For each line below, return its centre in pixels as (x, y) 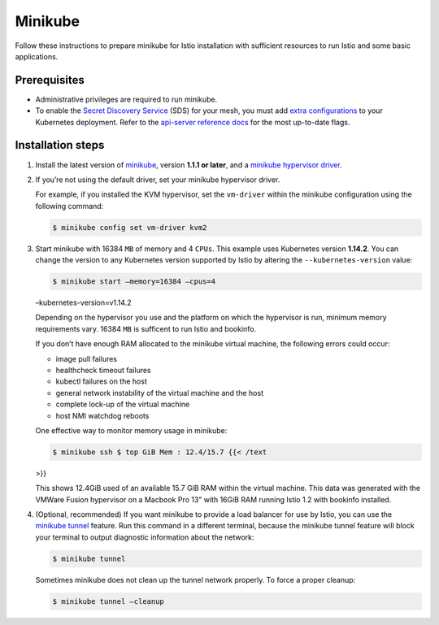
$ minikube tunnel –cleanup (108, 601)
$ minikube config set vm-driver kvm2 (130, 227)
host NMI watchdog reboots (102, 415)
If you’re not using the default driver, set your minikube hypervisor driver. (158, 180)
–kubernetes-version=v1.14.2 (83, 303)
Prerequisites (50, 80)
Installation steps (60, 145)
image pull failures (87, 358)
